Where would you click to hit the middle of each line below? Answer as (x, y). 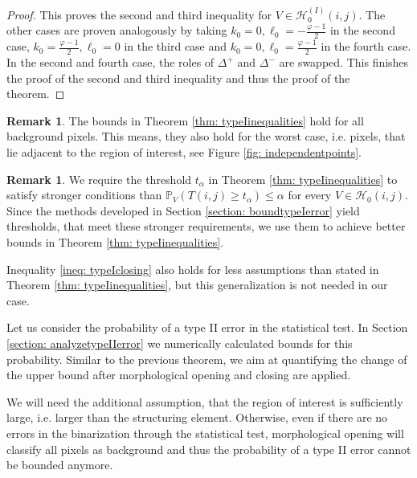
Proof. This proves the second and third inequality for (139, 14)
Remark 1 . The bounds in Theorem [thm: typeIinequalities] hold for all (185, 120)
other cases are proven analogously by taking (117, 30)
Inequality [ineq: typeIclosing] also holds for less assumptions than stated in (193, 269)
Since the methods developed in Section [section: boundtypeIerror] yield (183, 210)
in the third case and (176, 46)
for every (310, 195)
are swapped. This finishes (344, 62)
